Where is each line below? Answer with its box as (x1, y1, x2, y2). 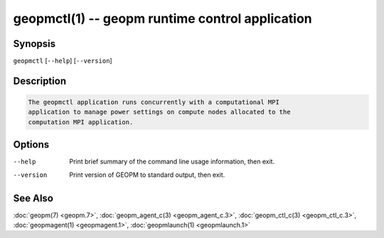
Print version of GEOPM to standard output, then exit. (69, 171, 225, 179)
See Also (13, 192, 53, 204)
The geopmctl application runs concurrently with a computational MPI (28, 98, 280, 107)
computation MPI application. (28, 118, 134, 126)
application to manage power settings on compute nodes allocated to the (28, 108, 291, 117)
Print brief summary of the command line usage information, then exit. (69, 157, 275, 166)
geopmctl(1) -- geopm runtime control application (13, 11, 312, 26)
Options (13, 139, 50, 151)
